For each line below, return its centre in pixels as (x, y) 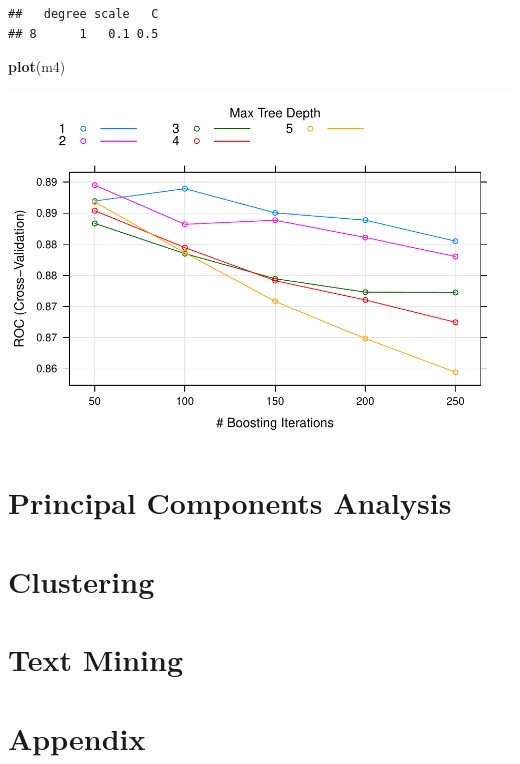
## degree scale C (83, 14)
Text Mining (96, 659)
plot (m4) (37, 66)
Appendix (77, 737)
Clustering (81, 580)
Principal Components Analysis (230, 502)
